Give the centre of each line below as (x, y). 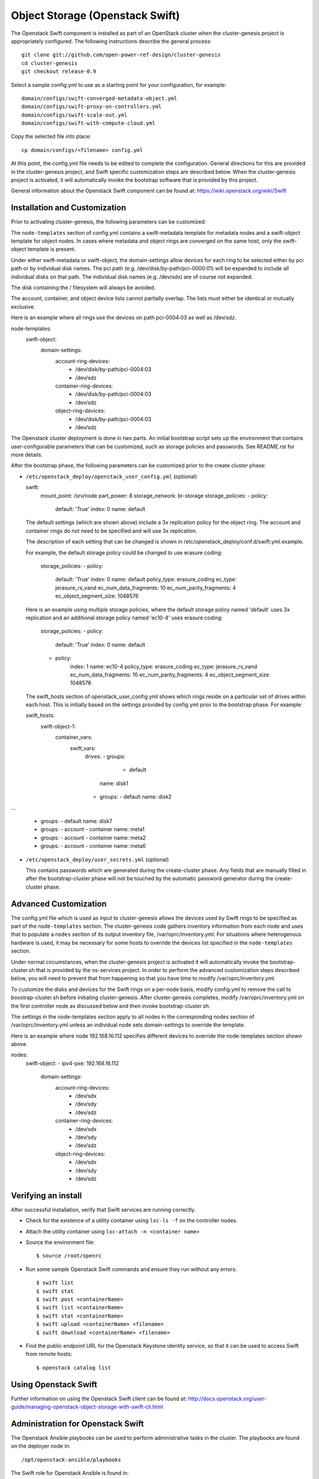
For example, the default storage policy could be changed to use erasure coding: (124, 553)
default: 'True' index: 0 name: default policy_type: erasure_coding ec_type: (146, 579)
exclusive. (23, 306)
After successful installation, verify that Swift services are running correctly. (103, 1209)
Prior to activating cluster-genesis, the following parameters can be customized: (108, 222)
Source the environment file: (60, 1242)
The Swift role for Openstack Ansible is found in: (70, 1473)
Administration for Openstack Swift (77, 1424)
